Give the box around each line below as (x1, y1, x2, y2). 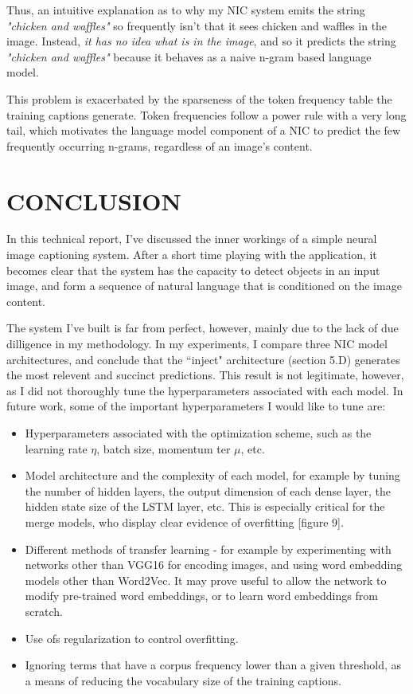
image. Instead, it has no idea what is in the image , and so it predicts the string (6, 33, 396, 49)
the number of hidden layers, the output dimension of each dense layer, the (25, 482, 392, 499)
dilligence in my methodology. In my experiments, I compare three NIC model (6, 335, 388, 352)
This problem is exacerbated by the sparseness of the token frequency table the (6, 90, 392, 107)
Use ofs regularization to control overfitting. (25, 629, 239, 646)
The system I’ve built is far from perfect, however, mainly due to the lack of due (6, 320, 399, 336)
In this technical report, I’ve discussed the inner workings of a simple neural (6, 230, 377, 247)
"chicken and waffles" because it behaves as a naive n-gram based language (6, 48, 372, 65)
